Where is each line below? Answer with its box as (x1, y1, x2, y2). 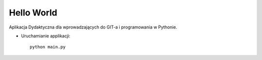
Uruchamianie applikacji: (21, 33, 70, 39)
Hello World (9, 7, 58, 18)
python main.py (30, 44, 66, 50)
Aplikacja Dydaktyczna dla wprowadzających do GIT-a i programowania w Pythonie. (9, 24, 177, 30)
